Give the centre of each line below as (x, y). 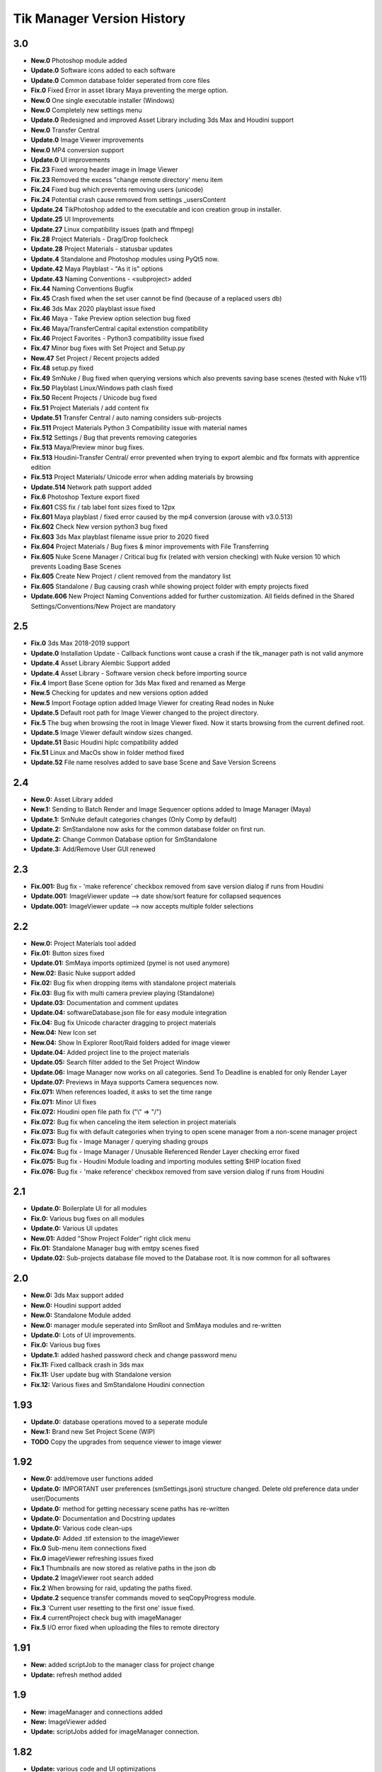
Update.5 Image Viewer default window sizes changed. (112, 732)
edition (41, 467)
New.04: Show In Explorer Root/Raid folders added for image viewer (131, 1043)
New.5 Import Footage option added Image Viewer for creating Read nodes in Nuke (152, 702)
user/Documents (55, 1498)
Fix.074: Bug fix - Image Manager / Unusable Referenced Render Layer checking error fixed (165, 1151)
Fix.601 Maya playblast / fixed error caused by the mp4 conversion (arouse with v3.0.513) (162, 517)
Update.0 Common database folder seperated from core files (120, 80)
